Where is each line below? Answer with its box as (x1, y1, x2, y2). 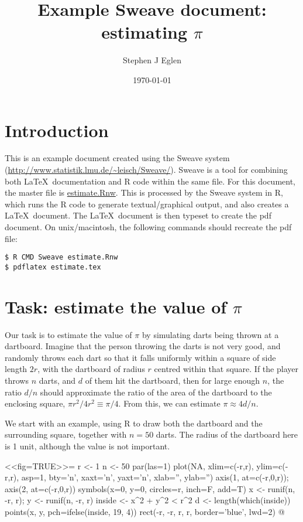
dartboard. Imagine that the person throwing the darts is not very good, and (5, 340, 281, 352)
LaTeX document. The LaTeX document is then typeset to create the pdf (5, 209, 271, 221)
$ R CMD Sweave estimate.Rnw (5, 253, 118, 262)
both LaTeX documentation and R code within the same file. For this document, (5, 175, 296, 187)
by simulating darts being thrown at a (142, 328, 279, 340)
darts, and (39, 374, 76, 386)
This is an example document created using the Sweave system (5, 152, 230, 164)
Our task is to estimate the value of (5, 328, 132, 340)
